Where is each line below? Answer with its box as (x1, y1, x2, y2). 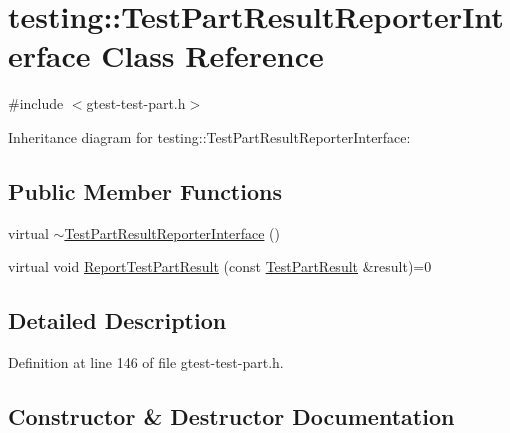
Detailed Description (8, 305, 227, 336)
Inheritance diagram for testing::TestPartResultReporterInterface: (8, 126, 411, 147)
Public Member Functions (8, 175, 282, 206)
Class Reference (101, 35, 324, 76)
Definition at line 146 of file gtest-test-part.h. (8, 352, 284, 373)
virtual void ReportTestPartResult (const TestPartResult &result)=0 (8, 256, 432, 277)
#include (8, 93, 64, 114)
